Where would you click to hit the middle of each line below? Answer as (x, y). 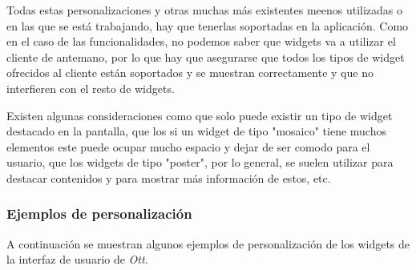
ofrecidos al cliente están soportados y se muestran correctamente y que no (190, 73)
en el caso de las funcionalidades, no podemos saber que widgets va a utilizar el (201, 41)
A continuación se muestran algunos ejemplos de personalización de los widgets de (208, 243)
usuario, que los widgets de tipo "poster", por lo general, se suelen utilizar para (200, 162)
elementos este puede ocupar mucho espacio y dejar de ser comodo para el (188, 146)
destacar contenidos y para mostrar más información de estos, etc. (169, 177)
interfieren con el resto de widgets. (91, 88)
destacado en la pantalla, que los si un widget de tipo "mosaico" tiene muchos (196, 131)
